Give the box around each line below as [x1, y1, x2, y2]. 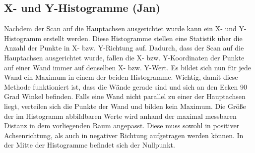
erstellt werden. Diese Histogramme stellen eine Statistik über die [43, 33, 243, 43]
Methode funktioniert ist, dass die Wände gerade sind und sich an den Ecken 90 [4, 81, 247, 92]
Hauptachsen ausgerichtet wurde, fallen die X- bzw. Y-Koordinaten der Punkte [4, 52, 245, 62]
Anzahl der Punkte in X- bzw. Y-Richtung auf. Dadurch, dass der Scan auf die [4, 43, 244, 53]
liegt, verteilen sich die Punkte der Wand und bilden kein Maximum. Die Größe [4, 101, 246, 111]
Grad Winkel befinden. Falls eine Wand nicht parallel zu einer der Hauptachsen [4, 91, 246, 102]
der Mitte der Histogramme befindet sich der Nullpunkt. [4, 140, 175, 150]
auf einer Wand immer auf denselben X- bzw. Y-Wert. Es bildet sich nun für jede [4, 62, 251, 72]
